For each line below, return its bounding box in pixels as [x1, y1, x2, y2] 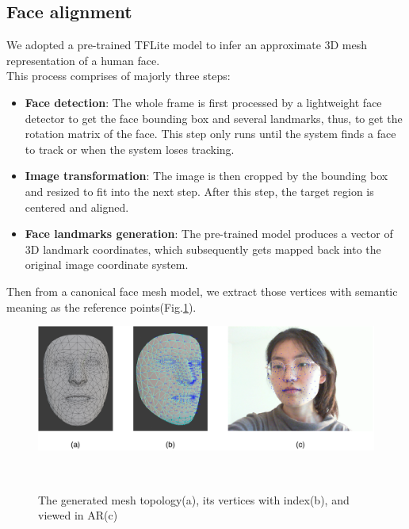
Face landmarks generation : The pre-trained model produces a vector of [25, 225, 393, 242]
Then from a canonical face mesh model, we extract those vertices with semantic [6, 282, 398, 299]
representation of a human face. [6, 52, 160, 68]
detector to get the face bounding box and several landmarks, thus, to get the [25, 109, 403, 126]
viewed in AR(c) [38, 507, 118, 523]
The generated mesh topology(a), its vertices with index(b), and [38, 491, 350, 508]
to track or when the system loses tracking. [25, 140, 235, 157]
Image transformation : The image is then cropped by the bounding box [25, 167, 388, 184]
